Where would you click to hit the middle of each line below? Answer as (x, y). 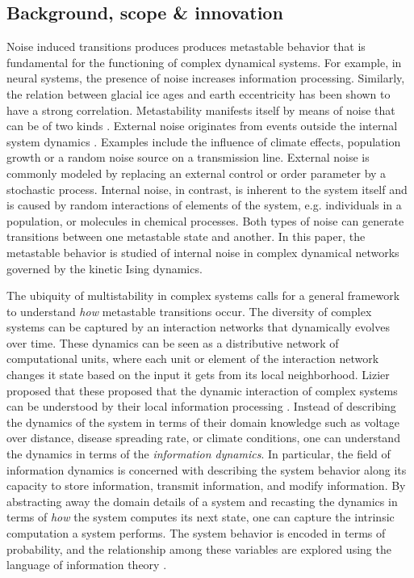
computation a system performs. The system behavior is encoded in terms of (196, 533)
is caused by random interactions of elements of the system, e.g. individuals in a (204, 205)
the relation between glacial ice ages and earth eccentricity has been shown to (199, 93)
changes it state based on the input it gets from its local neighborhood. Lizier (198, 375)
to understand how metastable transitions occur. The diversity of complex (189, 311)
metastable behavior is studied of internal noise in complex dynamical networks (203, 252)
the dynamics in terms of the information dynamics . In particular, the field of (199, 454)
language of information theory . (87, 565)
